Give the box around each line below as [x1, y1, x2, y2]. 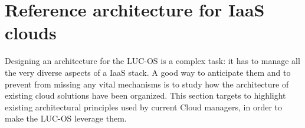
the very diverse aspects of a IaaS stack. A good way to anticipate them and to [5, 66, 291, 78]
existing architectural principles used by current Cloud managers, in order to [5, 100, 283, 113]
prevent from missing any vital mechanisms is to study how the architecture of [5, 78, 289, 90]
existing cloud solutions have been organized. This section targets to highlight [5, 89, 286, 102]
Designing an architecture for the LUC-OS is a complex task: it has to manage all [5, 55, 300, 67]
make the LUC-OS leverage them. [5, 112, 127, 124]
